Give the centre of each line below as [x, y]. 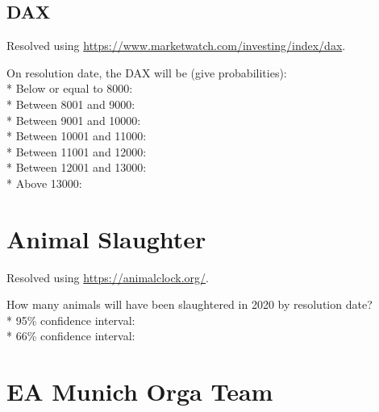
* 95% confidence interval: [71, 320]
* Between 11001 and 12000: [77, 151]
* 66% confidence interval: [71, 336]
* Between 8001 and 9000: [71, 104]
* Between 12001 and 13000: [77, 167]
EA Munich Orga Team [140, 391]
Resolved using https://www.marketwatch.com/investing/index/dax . [176, 46]
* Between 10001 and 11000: [77, 136]
